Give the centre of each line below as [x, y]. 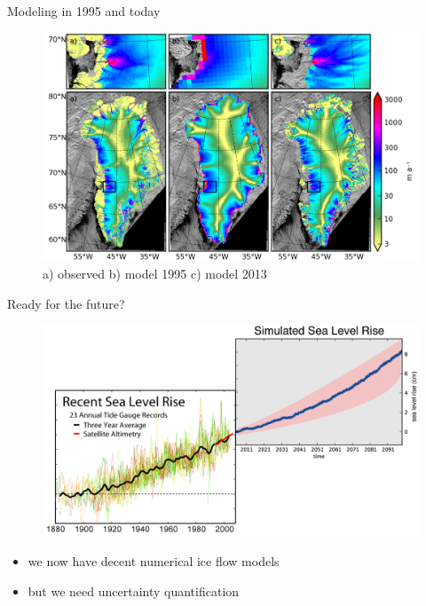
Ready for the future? [66, 303]
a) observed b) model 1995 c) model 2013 [155, 273]
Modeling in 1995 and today [84, 11]
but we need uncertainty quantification [134, 590]
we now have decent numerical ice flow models [154, 561]
